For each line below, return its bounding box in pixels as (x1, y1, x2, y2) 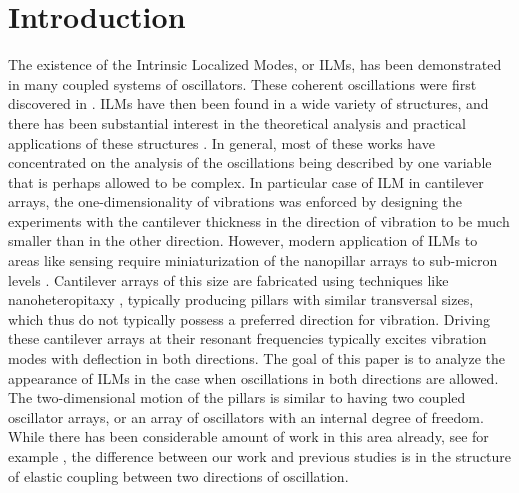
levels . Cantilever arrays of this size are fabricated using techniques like (8, 269, 449, 290)
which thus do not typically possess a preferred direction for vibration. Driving (8, 308, 490, 329)
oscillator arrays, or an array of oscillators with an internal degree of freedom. (8, 406, 484, 427)
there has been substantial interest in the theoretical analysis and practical (8, 112, 466, 133)
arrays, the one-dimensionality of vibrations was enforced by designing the (8, 191, 463, 212)
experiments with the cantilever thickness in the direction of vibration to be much (8, 210, 510, 231)
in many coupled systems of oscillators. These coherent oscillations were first (8, 73, 477, 94)
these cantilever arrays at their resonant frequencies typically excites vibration (8, 328, 487, 349)
